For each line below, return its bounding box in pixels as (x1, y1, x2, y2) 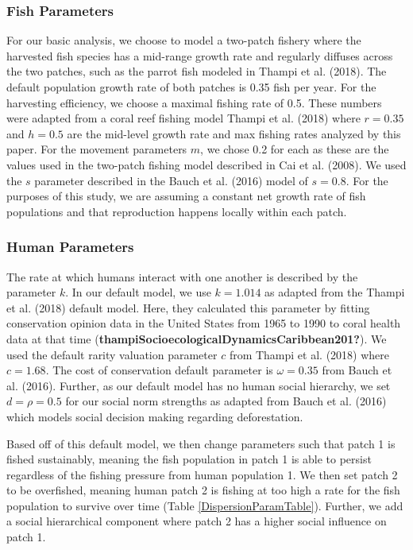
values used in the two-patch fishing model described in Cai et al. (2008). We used (6, 156, 407, 172)
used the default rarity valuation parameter (6, 346, 218, 362)
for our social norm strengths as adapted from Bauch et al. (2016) (65, 393, 387, 409)
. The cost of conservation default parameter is (45, 362, 273, 378)
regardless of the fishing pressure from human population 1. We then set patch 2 (6, 466, 398, 482)
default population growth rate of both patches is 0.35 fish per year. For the (6, 79, 376, 95)
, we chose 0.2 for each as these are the (200, 141, 389, 157)
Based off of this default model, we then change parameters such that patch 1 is (6, 435, 396, 451)
